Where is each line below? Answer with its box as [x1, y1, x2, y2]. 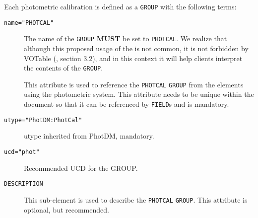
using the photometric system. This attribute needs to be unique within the [24, 89, 254, 99]
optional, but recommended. [24, 204, 109, 215]
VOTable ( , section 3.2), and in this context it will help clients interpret [24, 53, 243, 63]
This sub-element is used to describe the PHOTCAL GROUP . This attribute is [24, 194, 248, 205]
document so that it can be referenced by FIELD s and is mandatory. [24, 99, 229, 109]
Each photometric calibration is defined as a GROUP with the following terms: [4, 1, 237, 11]
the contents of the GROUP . [24, 63, 103, 73]
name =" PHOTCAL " [4, 19, 54, 26]
